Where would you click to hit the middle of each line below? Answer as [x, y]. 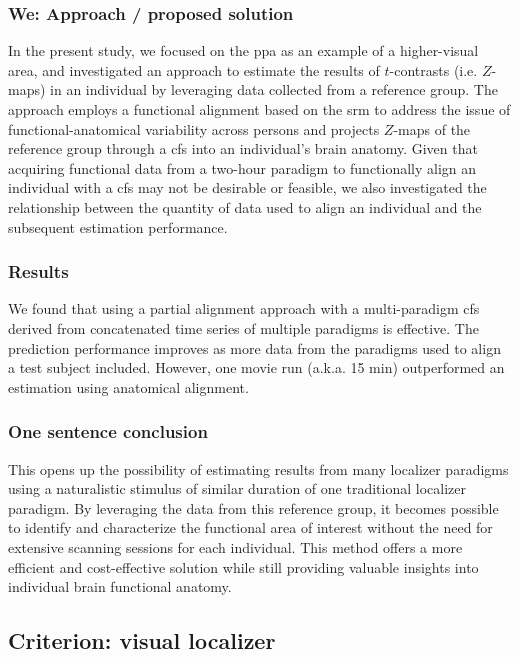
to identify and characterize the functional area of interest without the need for [250, 527]
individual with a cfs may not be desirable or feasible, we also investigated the [247, 187]
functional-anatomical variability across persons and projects [194, 128]
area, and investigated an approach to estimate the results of [194, 69]
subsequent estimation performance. [118, 226]
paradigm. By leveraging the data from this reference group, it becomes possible [253, 507]
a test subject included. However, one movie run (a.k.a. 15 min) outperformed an [256, 367]
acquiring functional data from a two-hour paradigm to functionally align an [242, 167]
